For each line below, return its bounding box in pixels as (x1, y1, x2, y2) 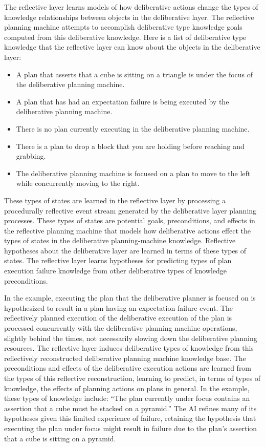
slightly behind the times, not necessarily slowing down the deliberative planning (4, 332, 257, 343)
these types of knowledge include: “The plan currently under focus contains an (4, 393, 250, 403)
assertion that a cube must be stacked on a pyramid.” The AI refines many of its (4, 402, 257, 413)
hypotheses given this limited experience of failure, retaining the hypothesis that (4, 413, 256, 423)
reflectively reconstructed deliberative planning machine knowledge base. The (4, 352, 246, 363)
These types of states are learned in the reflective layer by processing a (4, 195, 226, 205)
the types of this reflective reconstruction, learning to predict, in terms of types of (4, 373, 261, 383)
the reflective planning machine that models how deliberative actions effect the (4, 225, 251, 236)
